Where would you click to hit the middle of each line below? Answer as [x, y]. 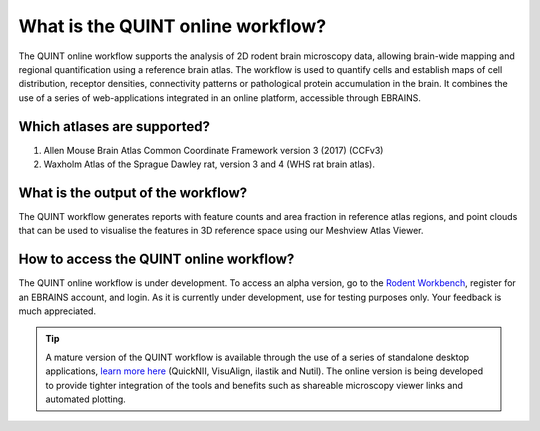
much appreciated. [57, 311]
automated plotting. [86, 399]
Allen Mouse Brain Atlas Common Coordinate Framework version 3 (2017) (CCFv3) [213, 150]
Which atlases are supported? [114, 126]
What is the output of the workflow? [133, 192]
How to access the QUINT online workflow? [156, 259]
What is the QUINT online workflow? [172, 26]
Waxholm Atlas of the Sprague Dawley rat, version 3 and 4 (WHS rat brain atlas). [209, 164]
